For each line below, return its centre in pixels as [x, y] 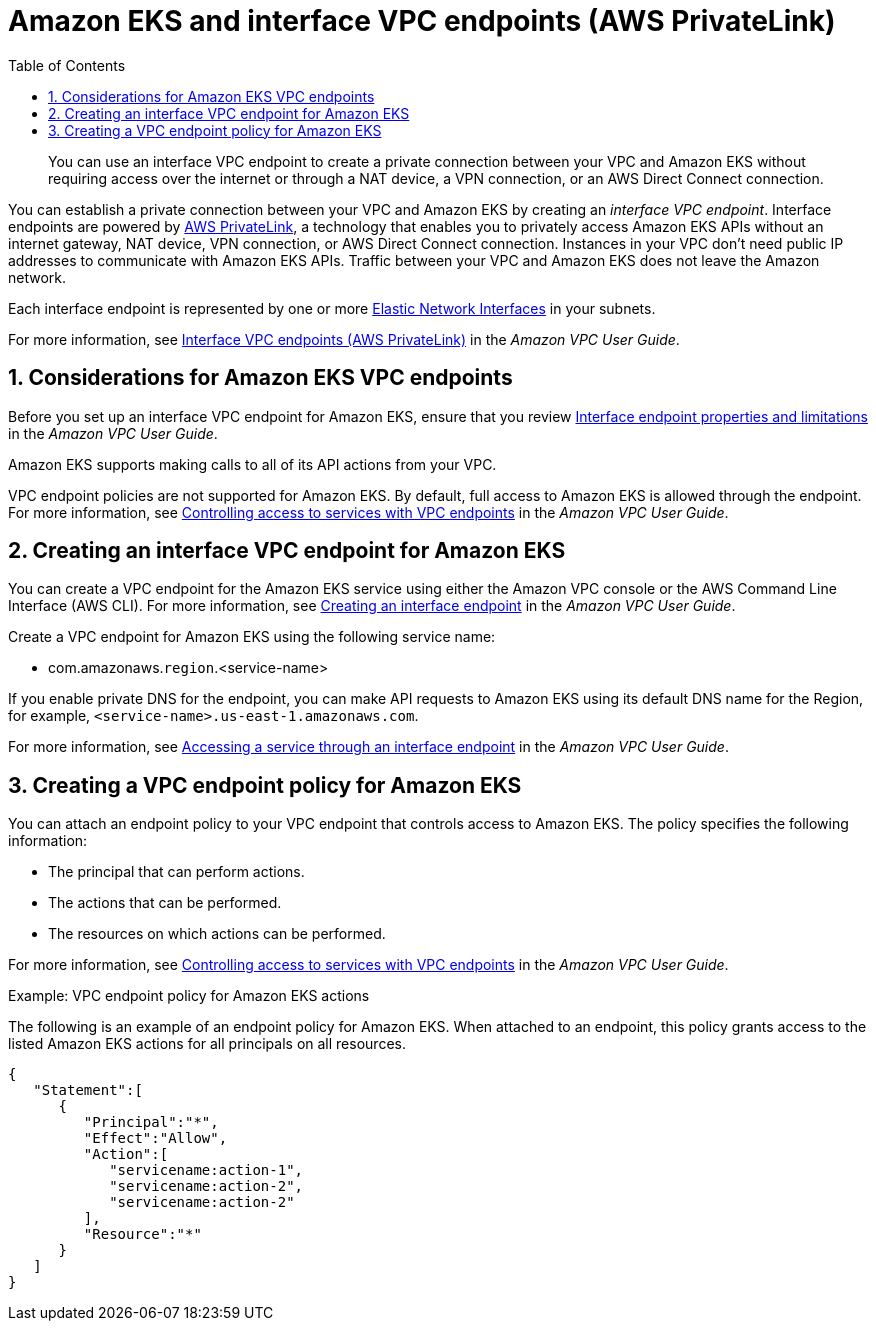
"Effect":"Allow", [155, 1138]
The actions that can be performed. [165, 903]
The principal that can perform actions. [176, 872]
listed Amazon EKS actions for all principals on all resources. [207, 1044]
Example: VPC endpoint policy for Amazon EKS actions [189, 996]
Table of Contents [67, 65]
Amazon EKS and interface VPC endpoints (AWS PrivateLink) [422, 21]
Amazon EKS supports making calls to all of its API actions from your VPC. [252, 464]
